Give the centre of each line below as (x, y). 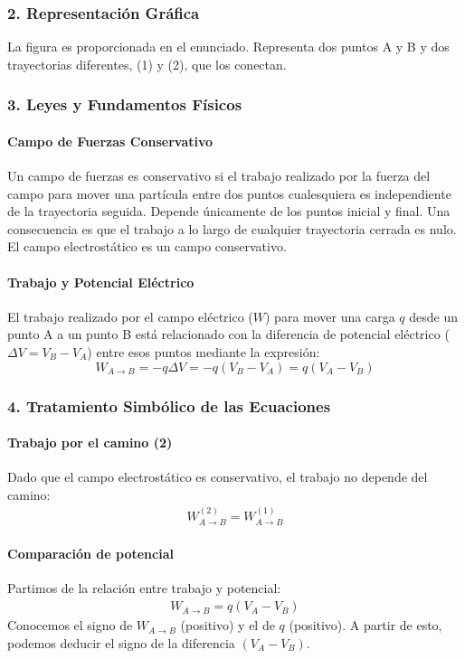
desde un (433, 316)
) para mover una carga (330, 316)
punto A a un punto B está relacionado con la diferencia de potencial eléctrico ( (228, 334)
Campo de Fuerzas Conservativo (110, 141)
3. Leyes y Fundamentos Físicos (125, 104)
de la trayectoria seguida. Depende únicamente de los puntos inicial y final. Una (229, 211)
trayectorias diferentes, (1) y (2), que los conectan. (147, 64)
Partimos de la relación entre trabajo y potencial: (144, 588)
